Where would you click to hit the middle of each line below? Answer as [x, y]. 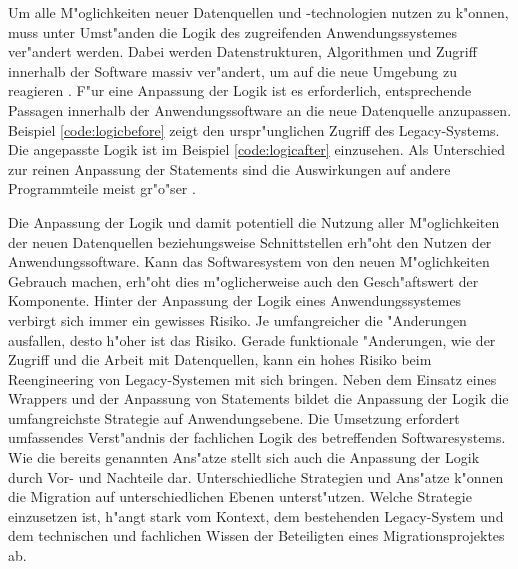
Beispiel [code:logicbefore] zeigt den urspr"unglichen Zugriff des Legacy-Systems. [254, 129]
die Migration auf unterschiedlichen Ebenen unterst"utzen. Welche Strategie [240, 496]
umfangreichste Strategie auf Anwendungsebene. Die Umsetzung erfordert [234, 417]
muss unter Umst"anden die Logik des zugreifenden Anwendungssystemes [233, 31]
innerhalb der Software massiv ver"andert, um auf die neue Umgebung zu [232, 70]
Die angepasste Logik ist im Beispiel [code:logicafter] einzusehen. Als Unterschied [256, 149]
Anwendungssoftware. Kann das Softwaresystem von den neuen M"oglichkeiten [249, 261]
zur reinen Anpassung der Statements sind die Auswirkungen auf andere [229, 168]
